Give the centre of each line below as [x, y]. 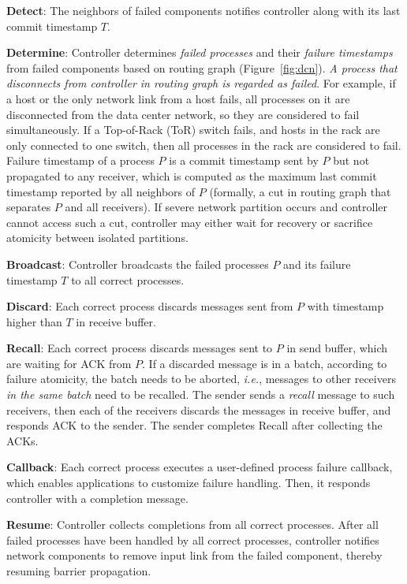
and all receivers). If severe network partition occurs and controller [226, 207]
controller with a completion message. [97, 498]
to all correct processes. [128, 279]
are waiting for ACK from [69, 363]
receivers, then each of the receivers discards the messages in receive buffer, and [199, 409]
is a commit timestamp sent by [244, 160]
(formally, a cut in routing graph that [300, 191]
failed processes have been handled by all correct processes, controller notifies [193, 539]
